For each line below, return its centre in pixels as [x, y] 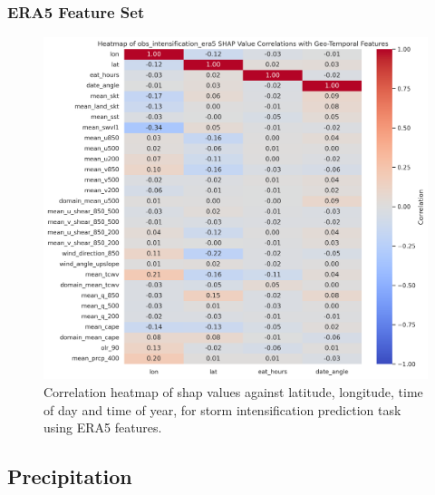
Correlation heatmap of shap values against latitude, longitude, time [233, 392]
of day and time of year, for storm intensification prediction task [222, 409]
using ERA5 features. [103, 427]
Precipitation [70, 476]
